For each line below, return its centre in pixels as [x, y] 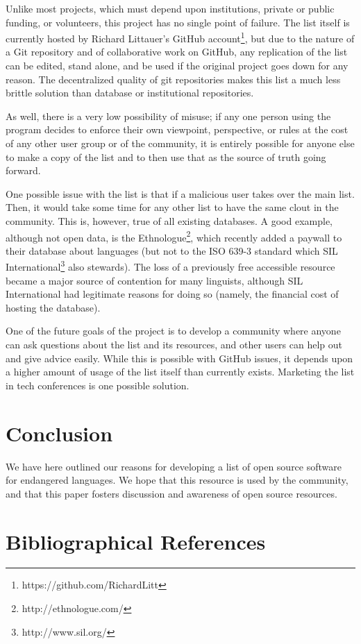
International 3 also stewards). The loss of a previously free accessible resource [170, 266]
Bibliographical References [136, 541]
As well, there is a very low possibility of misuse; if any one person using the [168, 116]
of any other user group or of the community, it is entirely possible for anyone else [180, 143]
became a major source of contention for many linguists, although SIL [154, 280]
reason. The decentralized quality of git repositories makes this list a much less [173, 79]
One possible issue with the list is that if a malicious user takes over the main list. [180, 193]
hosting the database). [53, 307]
